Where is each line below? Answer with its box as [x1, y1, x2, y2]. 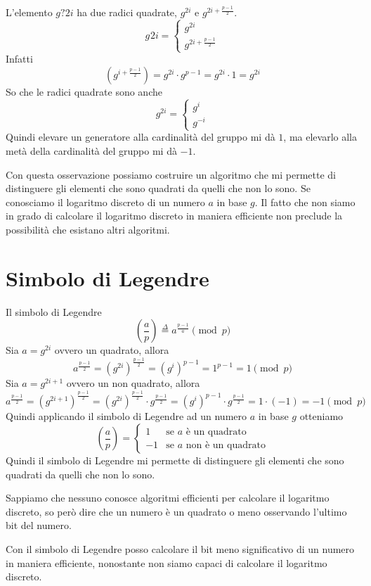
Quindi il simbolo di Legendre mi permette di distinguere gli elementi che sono [6, 453, 344, 468]
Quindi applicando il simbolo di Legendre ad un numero [6, 409, 247, 423]
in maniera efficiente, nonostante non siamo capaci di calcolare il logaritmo [6, 555, 327, 570]
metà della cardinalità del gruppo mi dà [6, 143, 177, 158]
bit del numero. [6, 518, 72, 533]
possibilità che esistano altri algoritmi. [6, 222, 170, 236]
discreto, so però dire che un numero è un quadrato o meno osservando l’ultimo [6, 504, 347, 518]
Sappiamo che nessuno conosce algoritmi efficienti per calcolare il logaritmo [6, 490, 330, 505]
